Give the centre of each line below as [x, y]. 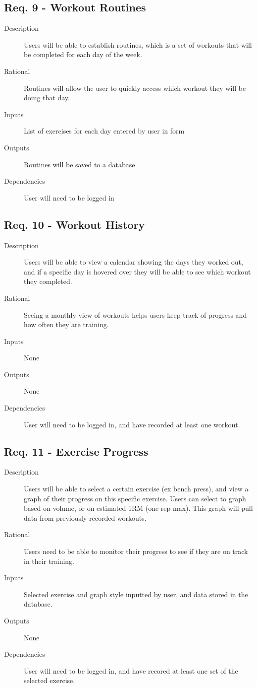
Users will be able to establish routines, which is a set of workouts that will [138, 44]
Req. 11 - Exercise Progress [76, 451]
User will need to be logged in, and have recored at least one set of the [131, 670]
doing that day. [47, 98]
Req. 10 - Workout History [75, 224]
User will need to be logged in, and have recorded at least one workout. [132, 424]
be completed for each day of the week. [83, 54]
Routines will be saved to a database [79, 164]
